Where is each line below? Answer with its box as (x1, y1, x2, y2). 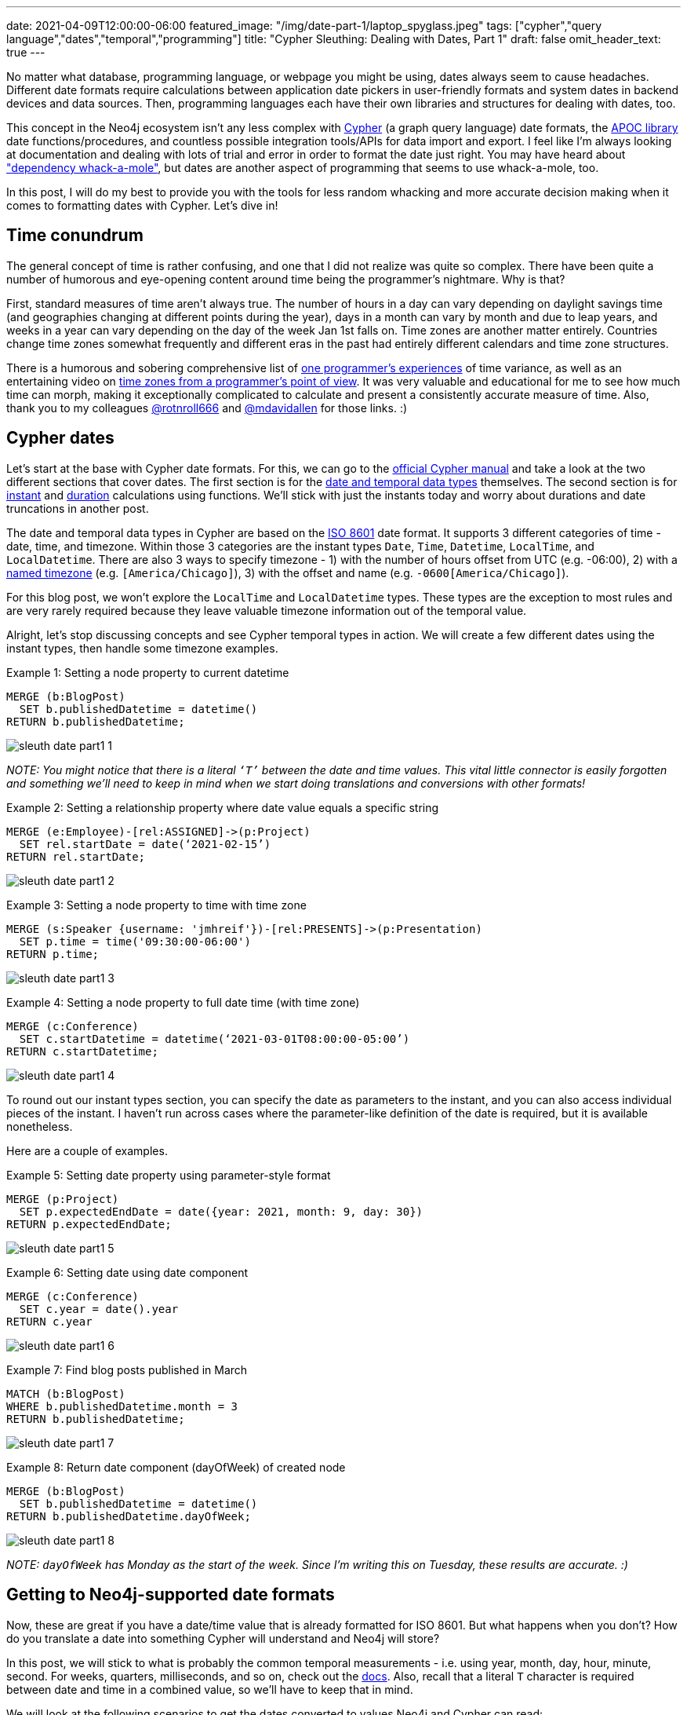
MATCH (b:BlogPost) (6, 1387, 125, 1400)
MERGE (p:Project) (6, 1192, 119, 1205)
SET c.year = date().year (19, 1302, 179, 1315)
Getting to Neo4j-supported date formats (6, 1585, 335, 1605)
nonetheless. (6, 1119, 73, 1133)
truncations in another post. (6, 501, 149, 515)
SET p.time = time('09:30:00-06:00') (19, 934, 251, 948)
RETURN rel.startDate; (6, 850, 146, 863)
